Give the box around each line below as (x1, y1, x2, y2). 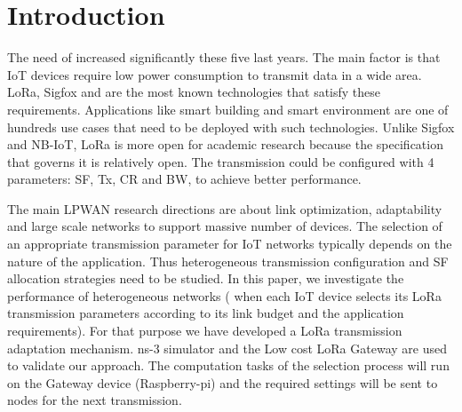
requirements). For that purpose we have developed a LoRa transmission (7, 321, 402, 340)
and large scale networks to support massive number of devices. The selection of (7, 217, 442, 235)
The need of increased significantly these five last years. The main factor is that (7, 48, 441, 67)
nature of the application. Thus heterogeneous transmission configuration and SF (7, 251, 449, 270)
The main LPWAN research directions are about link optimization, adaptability (7, 199, 442, 218)
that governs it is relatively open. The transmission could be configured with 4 (7, 152, 434, 170)
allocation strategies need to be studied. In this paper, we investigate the (7, 269, 404, 288)
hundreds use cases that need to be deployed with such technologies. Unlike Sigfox (7, 117, 455, 136)
